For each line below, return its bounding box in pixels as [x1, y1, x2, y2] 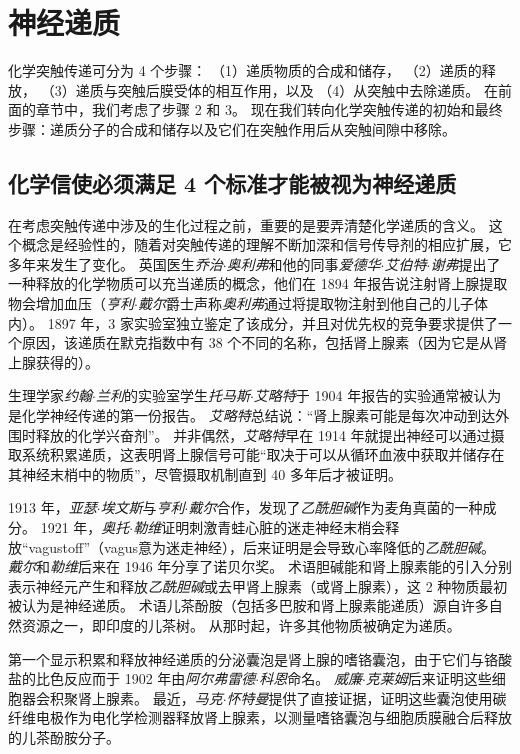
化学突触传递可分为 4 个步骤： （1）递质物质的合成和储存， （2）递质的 [8, 60, 482, 81]
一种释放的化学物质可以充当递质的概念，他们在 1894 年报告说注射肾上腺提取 [8, 273, 508, 294]
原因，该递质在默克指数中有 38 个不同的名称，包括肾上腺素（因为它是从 [21, 332, 494, 353]
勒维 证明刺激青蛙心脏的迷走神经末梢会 [133, 517, 386, 538]
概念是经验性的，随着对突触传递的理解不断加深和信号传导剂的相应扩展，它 [21, 234, 512, 255]
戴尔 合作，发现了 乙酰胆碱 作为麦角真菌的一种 [188, 497, 483, 518]
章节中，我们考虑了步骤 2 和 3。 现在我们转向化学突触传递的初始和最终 [35, 99, 503, 120]
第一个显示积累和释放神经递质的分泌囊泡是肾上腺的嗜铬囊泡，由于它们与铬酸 [8, 648, 512, 669]
